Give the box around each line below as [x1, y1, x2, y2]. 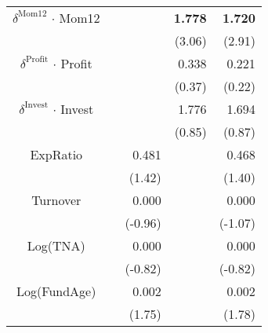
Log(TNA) [27, 236, 85, 254]
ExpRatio [30, 145, 83, 163]
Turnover [31, 191, 81, 209]
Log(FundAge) [16, 282, 96, 300]
